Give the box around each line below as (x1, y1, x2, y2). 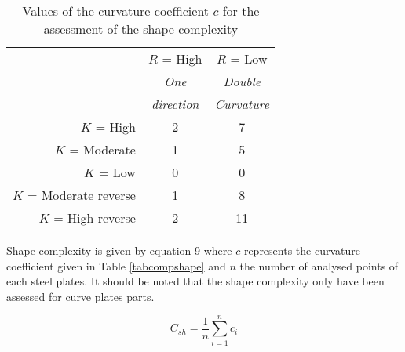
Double (223, 72, 261, 90)
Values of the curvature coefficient (22, 2, 210, 20)
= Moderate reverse (27, 186, 136, 204)
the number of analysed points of (239, 257, 399, 274)
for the (222, 2, 260, 20)
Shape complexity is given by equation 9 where (6, 242, 232, 258)
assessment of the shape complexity (43, 20, 239, 38)
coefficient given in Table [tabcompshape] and (6, 257, 226, 274)
